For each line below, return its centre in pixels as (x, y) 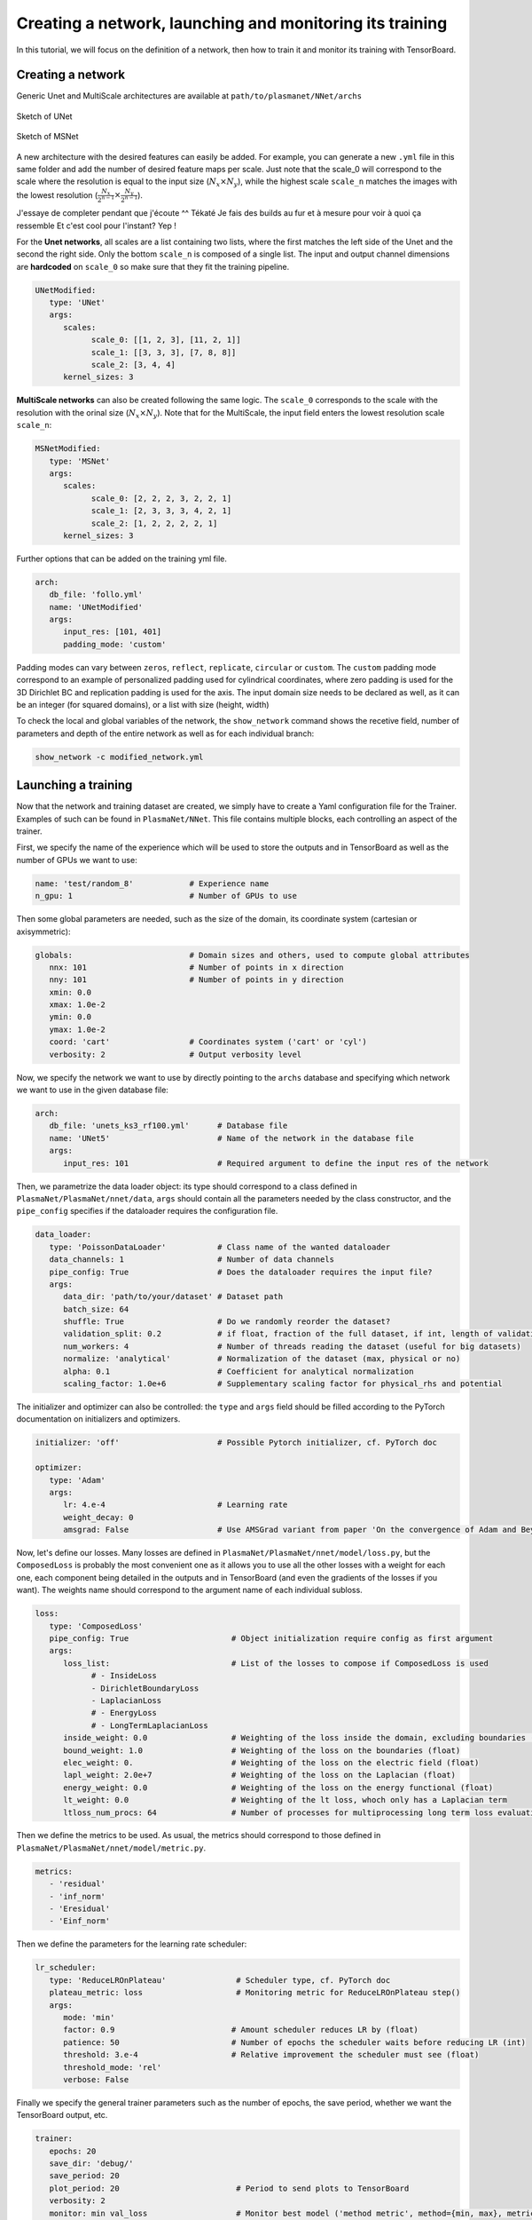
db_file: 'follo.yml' (96, 595)
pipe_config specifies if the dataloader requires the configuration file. (147, 1211)
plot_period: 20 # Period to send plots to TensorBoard (229, 2188)
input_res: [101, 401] (113, 632)
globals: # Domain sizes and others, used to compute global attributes (252, 955)
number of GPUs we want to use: (77, 860)
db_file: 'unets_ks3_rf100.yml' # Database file (168, 1126)
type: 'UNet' (78, 303)
